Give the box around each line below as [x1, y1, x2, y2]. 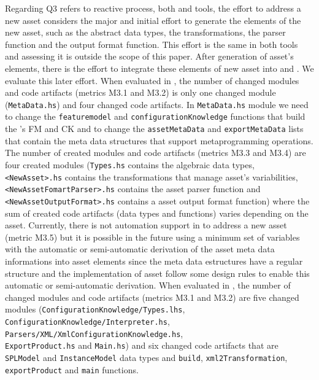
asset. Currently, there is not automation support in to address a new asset [5, 219, 287, 231]
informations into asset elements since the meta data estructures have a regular [5, 254, 303, 267]
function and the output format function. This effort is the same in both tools [5, 37, 298, 50]
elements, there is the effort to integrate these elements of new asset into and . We [5, 61, 314, 74]
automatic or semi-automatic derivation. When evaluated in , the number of [5, 279, 291, 292]
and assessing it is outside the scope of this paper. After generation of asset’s [5, 50, 294, 63]
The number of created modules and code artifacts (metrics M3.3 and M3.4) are [5, 146, 306, 159]
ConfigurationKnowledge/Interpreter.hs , [5, 314, 170, 327]
